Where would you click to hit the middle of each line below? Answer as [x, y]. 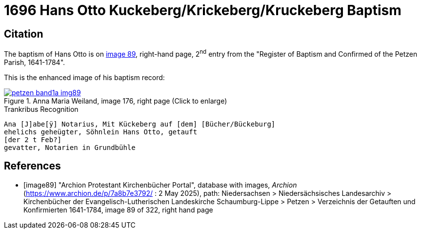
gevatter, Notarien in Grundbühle [70, 147]
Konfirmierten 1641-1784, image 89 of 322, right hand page [118, 210]
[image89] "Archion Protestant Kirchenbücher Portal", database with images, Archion [160, 185]
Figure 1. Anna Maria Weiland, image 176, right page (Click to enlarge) [116, 101]
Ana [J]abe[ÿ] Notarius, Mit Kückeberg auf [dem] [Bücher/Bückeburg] [140, 124]
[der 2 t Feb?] [33, 139]
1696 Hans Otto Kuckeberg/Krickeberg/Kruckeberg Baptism [203, 10]
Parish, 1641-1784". [35, 62]
